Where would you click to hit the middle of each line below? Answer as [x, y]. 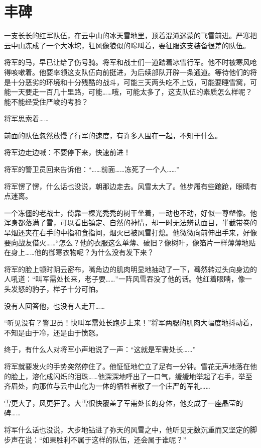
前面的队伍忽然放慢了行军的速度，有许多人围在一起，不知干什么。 [113, 135]
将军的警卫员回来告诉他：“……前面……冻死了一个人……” [92, 169]
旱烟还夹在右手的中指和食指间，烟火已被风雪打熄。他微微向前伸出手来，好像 [130, 233]
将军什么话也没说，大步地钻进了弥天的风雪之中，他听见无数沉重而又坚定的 [127, 429]
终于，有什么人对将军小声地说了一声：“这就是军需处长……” [100, 349]
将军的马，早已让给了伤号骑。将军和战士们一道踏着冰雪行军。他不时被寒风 [127, 62]
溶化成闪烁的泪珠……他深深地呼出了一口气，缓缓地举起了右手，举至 [142, 376]
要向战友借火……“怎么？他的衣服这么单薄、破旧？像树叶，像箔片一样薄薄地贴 [130, 242]
